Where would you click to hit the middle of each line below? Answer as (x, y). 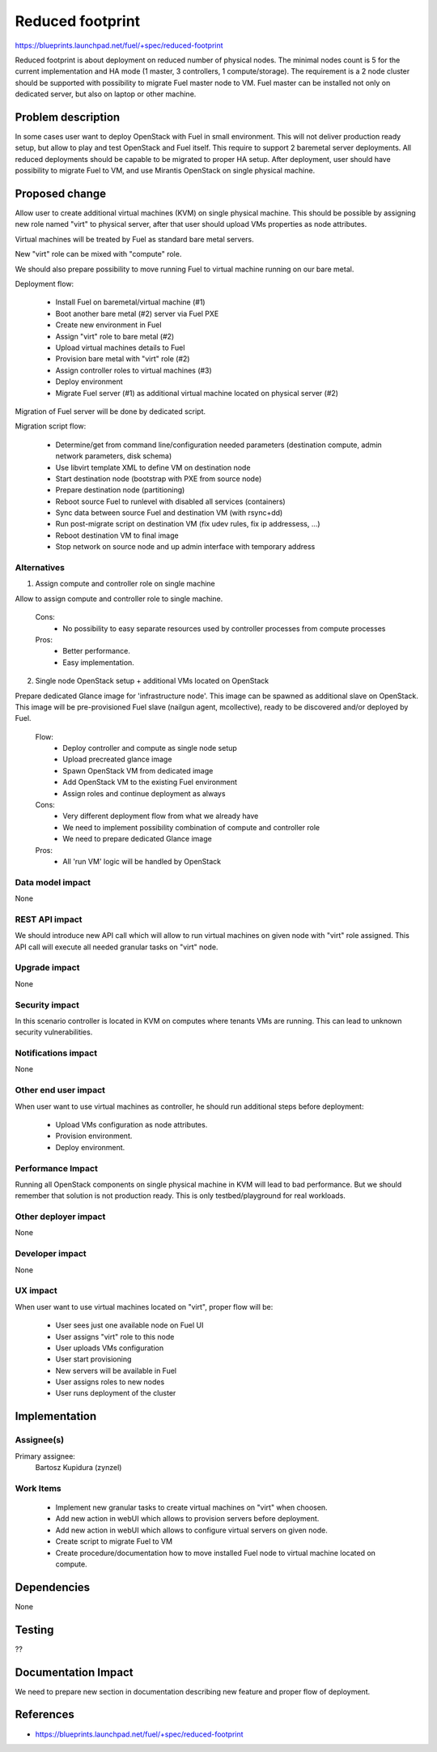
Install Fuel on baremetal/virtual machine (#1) (130, 302)
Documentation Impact (74, 1672)
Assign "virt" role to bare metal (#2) (115, 336)
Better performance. (97, 651)
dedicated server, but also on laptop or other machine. (106, 94)
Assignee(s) (40, 1440)
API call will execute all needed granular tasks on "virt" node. (117, 947)
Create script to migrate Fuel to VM (114, 1541)
